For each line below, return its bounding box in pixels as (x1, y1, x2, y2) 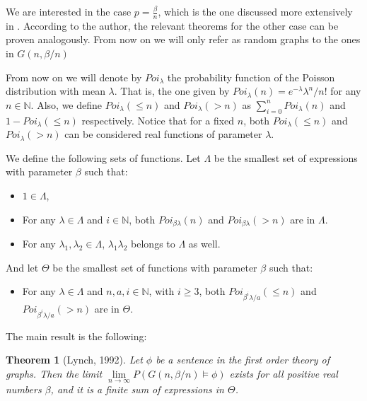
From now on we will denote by (6, 69, 142, 84)
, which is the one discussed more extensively (158, 4, 353, 18)
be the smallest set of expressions (214, 150, 358, 165)
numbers (6, 382, 42, 397)
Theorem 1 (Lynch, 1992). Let (6, 352, 143, 367)
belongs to (131, 236, 175, 251)
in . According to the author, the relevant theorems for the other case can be (6, 18, 339, 33)
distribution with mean (6, 83, 105, 98)
